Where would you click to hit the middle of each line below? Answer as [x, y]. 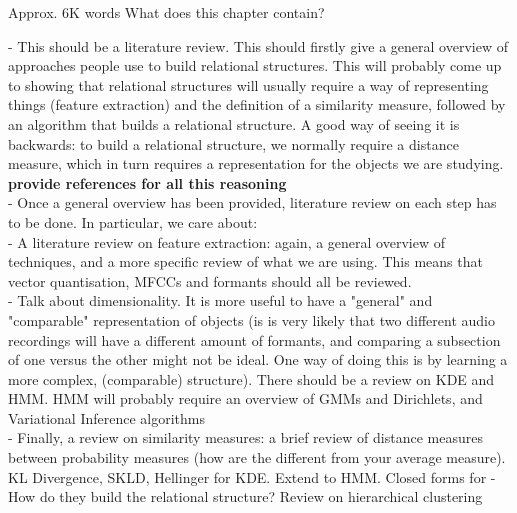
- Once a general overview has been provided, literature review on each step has [252, 202]
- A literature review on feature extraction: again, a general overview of [226, 241]
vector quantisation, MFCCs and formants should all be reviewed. [210, 280]
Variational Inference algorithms [106, 417]
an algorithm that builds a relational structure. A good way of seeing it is [234, 123]
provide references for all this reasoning [147, 182]
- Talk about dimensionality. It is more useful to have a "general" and [220, 300]
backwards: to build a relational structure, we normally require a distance [233, 143]
